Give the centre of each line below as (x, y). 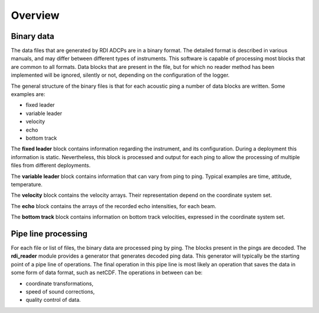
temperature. (27, 184)
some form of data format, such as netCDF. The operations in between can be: (107, 273)
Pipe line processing (49, 234)
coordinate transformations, (60, 284)
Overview (35, 15)
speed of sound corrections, (60, 291)
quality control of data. (53, 300)
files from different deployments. (51, 166)
